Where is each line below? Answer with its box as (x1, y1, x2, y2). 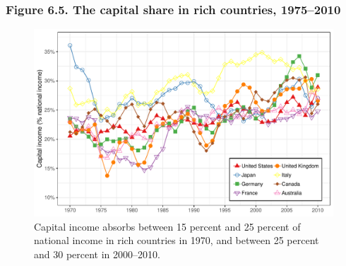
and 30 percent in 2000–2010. (34, 247, 160, 261)
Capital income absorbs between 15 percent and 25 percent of (34, 219, 301, 233)
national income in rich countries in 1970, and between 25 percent (34, 233, 319, 248)
